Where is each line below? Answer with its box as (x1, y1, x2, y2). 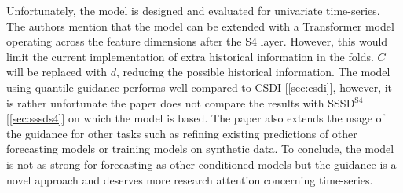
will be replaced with (6, 64, 107, 80)
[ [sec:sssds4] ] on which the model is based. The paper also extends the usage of (6, 110, 385, 126)
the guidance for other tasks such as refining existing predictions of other (6, 125, 357, 141)
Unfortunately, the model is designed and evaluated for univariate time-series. (6, 2, 380, 18)
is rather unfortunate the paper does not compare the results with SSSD (6, 94, 355, 111)
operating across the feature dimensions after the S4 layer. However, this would (6, 33, 388, 49)
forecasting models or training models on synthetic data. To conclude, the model (6, 140, 394, 157)
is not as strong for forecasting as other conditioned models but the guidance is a (6, 155, 397, 172)
